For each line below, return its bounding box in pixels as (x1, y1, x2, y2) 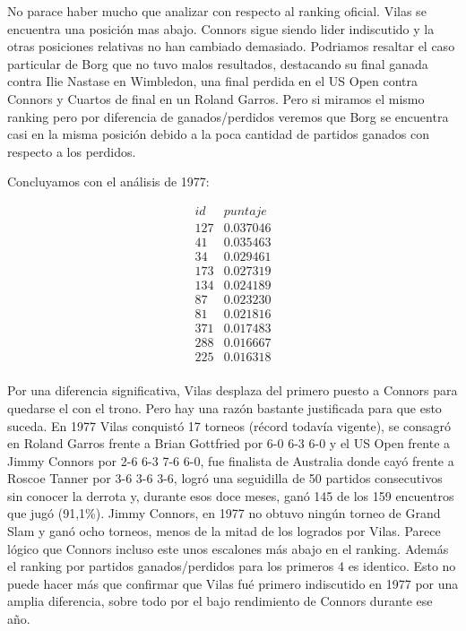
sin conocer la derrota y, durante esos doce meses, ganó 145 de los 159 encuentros (7, 486, 454, 505)
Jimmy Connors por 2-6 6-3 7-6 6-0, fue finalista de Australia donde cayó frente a (7, 451, 454, 470)
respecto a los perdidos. (7, 142, 136, 160)
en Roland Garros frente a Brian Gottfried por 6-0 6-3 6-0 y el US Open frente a (7, 434, 451, 453)
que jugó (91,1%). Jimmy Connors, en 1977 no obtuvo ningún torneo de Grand (7, 504, 441, 523)
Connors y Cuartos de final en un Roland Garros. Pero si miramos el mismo (7, 89, 425, 108)
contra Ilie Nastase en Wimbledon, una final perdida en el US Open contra (7, 72, 419, 91)
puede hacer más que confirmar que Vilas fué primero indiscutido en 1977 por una (7, 574, 459, 592)
